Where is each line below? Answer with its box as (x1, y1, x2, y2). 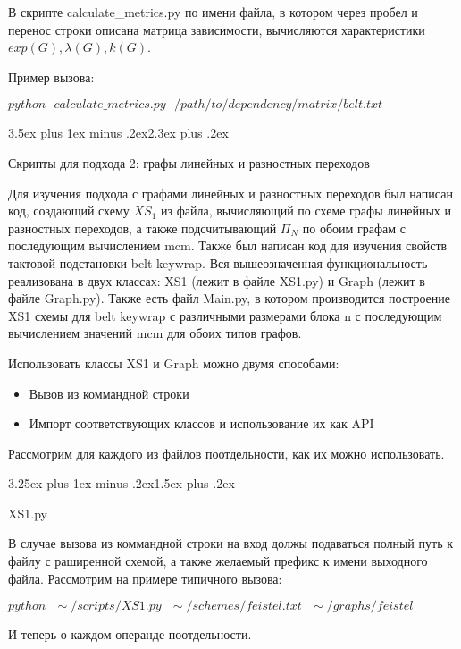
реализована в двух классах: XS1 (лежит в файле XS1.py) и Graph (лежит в (8, 271, 425, 290)
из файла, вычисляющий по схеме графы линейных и (161, 201, 451, 220)
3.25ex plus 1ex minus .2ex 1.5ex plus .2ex (8, 474, 235, 493)
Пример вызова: (8, 67, 95, 86)
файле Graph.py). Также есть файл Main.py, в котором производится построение (8, 289, 451, 308)
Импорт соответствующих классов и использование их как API (29, 414, 374, 433)
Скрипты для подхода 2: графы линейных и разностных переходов (8, 153, 370, 172)
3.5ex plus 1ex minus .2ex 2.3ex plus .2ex (8, 123, 229, 142)
